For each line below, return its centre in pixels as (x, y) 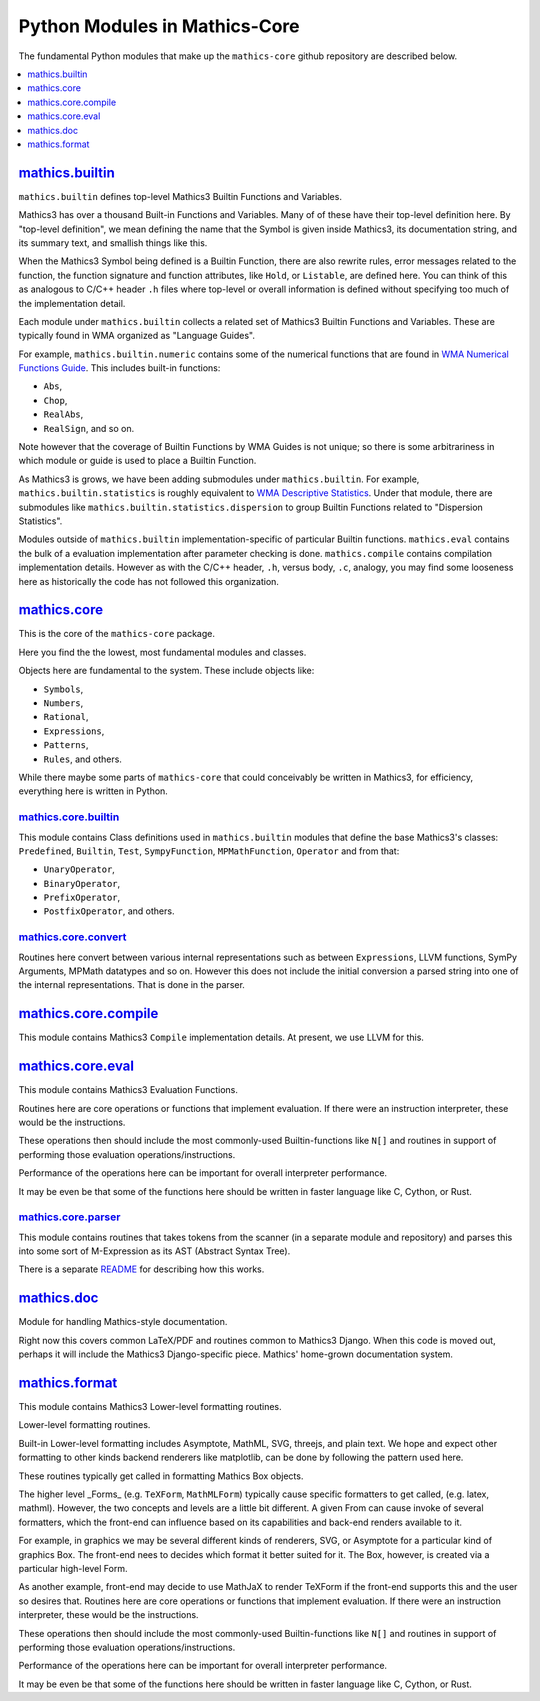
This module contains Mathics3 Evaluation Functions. (128, 1090)
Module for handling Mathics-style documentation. (123, 1322)
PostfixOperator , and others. (109, 911)
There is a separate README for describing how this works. (141, 1269)
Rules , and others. (82, 759)
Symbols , (63, 689)
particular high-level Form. (73, 1568)
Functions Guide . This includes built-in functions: (119, 368)
